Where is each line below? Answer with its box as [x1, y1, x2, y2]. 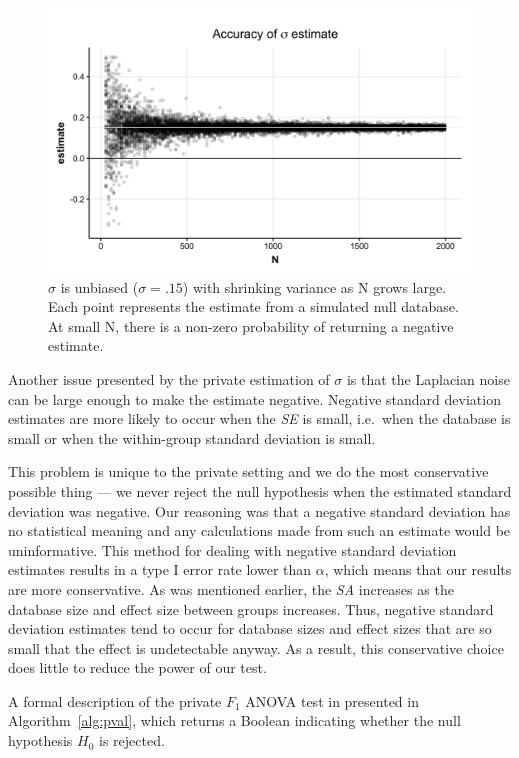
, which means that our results [324, 559, 512, 580]
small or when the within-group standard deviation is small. [8, 427, 376, 448]
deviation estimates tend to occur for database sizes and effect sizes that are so [8, 618, 492, 639]
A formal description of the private [8, 690, 222, 711]
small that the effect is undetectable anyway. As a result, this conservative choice [8, 637, 504, 658]
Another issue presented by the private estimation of [8, 368, 330, 389]
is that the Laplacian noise [346, 368, 510, 389]
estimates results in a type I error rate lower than [8, 559, 312, 580]
